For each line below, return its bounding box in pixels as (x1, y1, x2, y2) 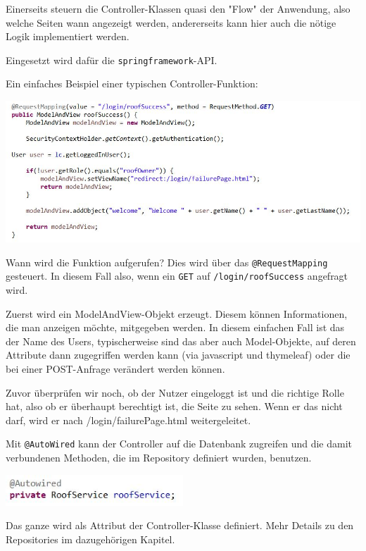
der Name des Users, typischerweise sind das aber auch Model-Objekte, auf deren (6, 333, 356, 348)
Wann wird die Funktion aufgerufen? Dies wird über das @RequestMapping (6, 254, 328, 269)
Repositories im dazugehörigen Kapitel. (6, 532, 175, 547)
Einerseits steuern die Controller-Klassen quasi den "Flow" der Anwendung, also (6, 1, 351, 16)
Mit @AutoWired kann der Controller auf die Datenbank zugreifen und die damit (6, 436, 353, 451)
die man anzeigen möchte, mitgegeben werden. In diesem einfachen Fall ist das (6, 320, 345, 335)
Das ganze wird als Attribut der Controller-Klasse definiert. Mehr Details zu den (6, 518, 354, 533)
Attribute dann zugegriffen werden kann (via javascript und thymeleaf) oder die (6, 347, 351, 362)
